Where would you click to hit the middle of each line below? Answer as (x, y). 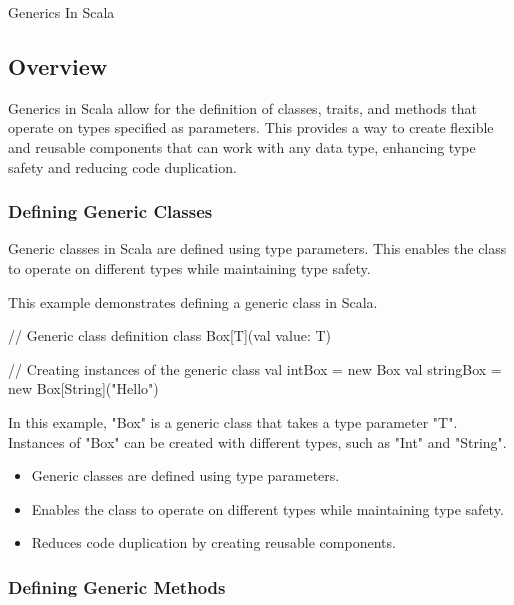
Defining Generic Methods (117, 586)
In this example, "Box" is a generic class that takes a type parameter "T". (233, 421)
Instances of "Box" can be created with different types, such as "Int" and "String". (257, 441)
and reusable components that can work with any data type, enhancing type (242, 146)
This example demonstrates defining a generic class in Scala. (193, 301)
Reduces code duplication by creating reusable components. (213, 542)
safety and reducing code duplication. (122, 166)
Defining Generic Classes (110, 211)
